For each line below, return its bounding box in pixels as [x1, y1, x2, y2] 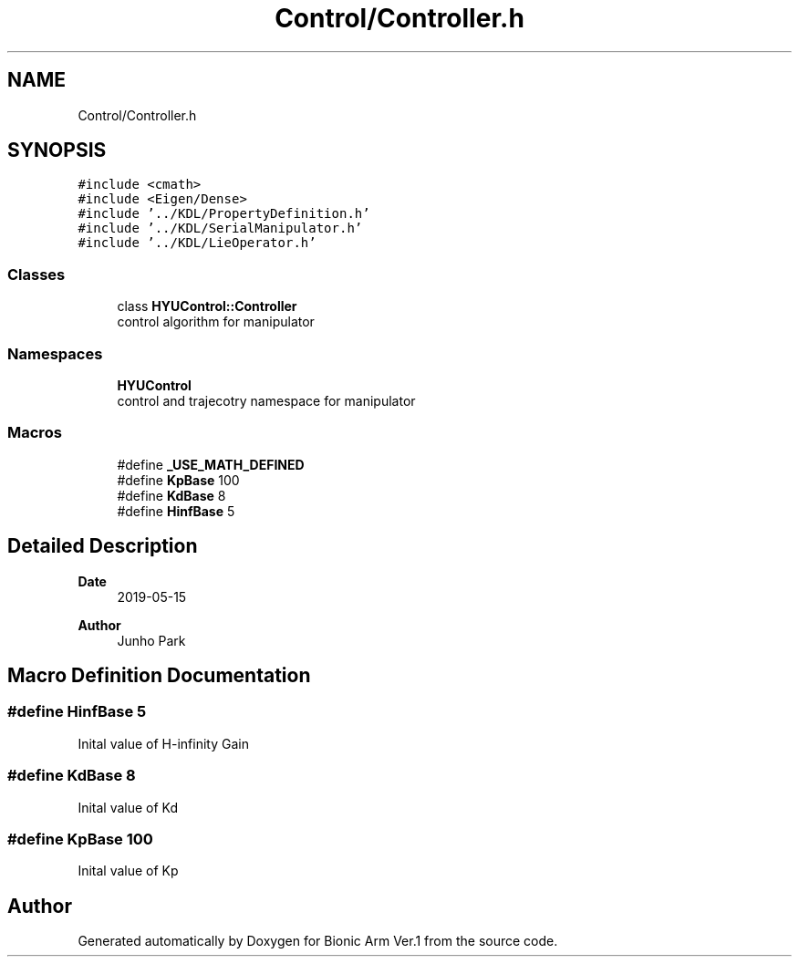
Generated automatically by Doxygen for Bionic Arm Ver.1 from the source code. [78, 933, 558, 949]
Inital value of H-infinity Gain [78, 735, 249, 752]
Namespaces [7, 344, 103, 363]
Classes [7, 264, 66, 284]
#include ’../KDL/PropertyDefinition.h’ [78, 206, 370, 222]
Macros [7, 423, 62, 442]
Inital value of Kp [78, 863, 179, 879]
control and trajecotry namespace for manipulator [117, 392, 416, 409]
